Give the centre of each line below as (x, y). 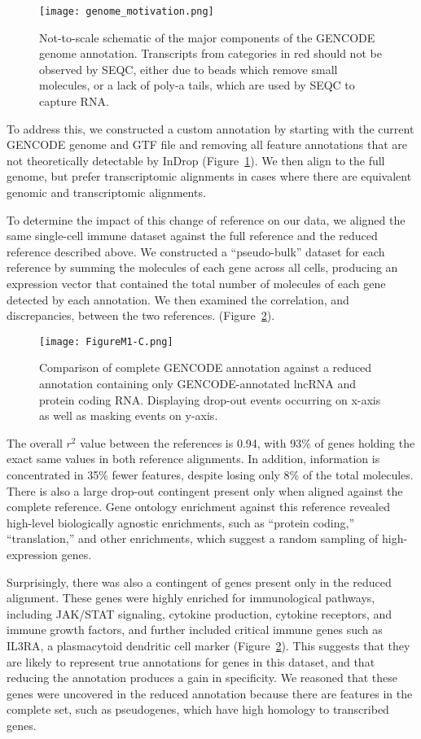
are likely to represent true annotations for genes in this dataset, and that (191, 661)
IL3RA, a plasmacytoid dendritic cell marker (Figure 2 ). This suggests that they (208, 645)
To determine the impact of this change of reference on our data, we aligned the (206, 219)
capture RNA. (74, 101)
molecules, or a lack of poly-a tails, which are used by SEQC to (197, 85)
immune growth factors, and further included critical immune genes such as (195, 630)
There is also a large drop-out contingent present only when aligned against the (205, 490)
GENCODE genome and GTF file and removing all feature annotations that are (207, 144)
